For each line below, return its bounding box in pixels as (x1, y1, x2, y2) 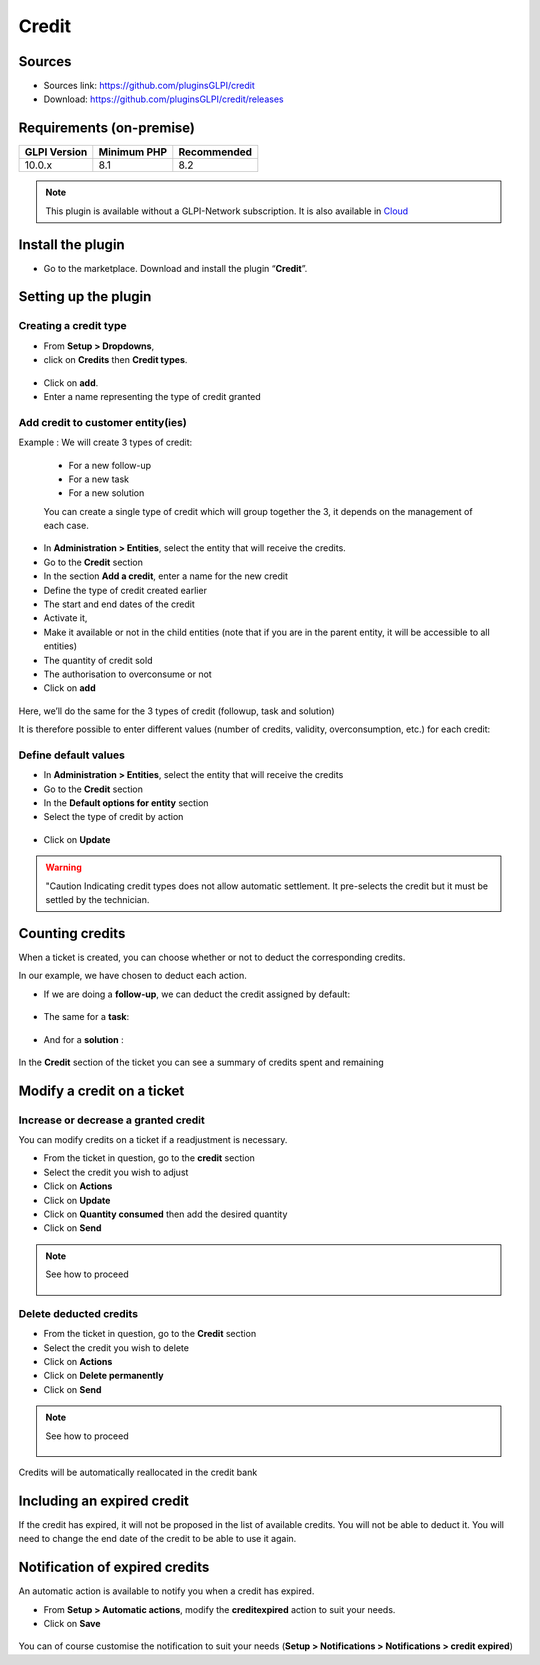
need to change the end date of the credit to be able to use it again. (18, 1533, 297, 1545)
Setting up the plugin (18, 288, 152, 305)
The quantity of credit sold (43, 654, 153, 666)
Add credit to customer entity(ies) (18, 415, 187, 429)
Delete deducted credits (18, 1306, 139, 1320)
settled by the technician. (45, 894, 150, 906)
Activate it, (43, 612, 88, 624)
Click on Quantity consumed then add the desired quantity (43, 1208, 288, 1220)
